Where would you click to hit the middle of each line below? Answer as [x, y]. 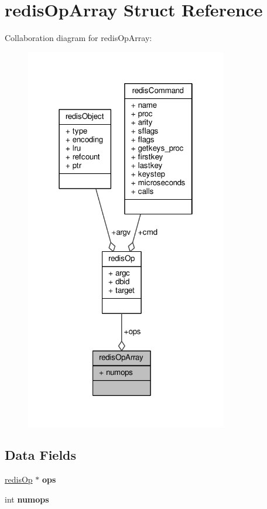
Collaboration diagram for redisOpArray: [78, 38]
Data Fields [41, 455]
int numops [27, 499]
